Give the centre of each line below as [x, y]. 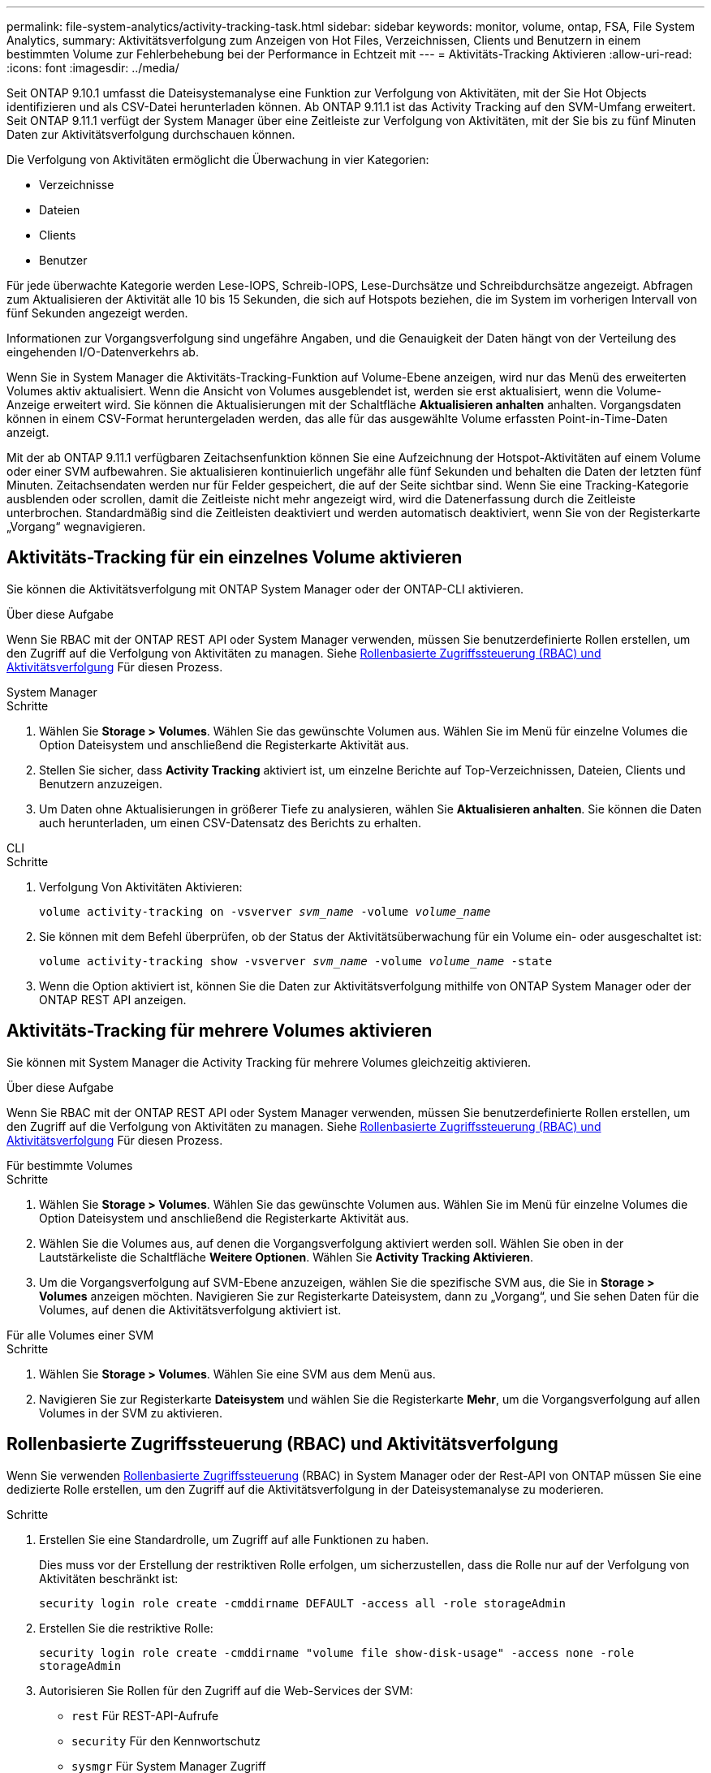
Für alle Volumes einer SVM [80, 1335]
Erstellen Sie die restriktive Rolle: [126, 1628]
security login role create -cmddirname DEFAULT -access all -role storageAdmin [303, 1603]
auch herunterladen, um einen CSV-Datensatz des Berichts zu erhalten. [231, 822]
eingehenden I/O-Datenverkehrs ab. [103, 352]
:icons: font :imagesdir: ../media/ [93, 68]
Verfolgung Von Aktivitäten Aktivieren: [141, 886]
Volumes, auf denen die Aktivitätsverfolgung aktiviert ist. [190, 1309]
